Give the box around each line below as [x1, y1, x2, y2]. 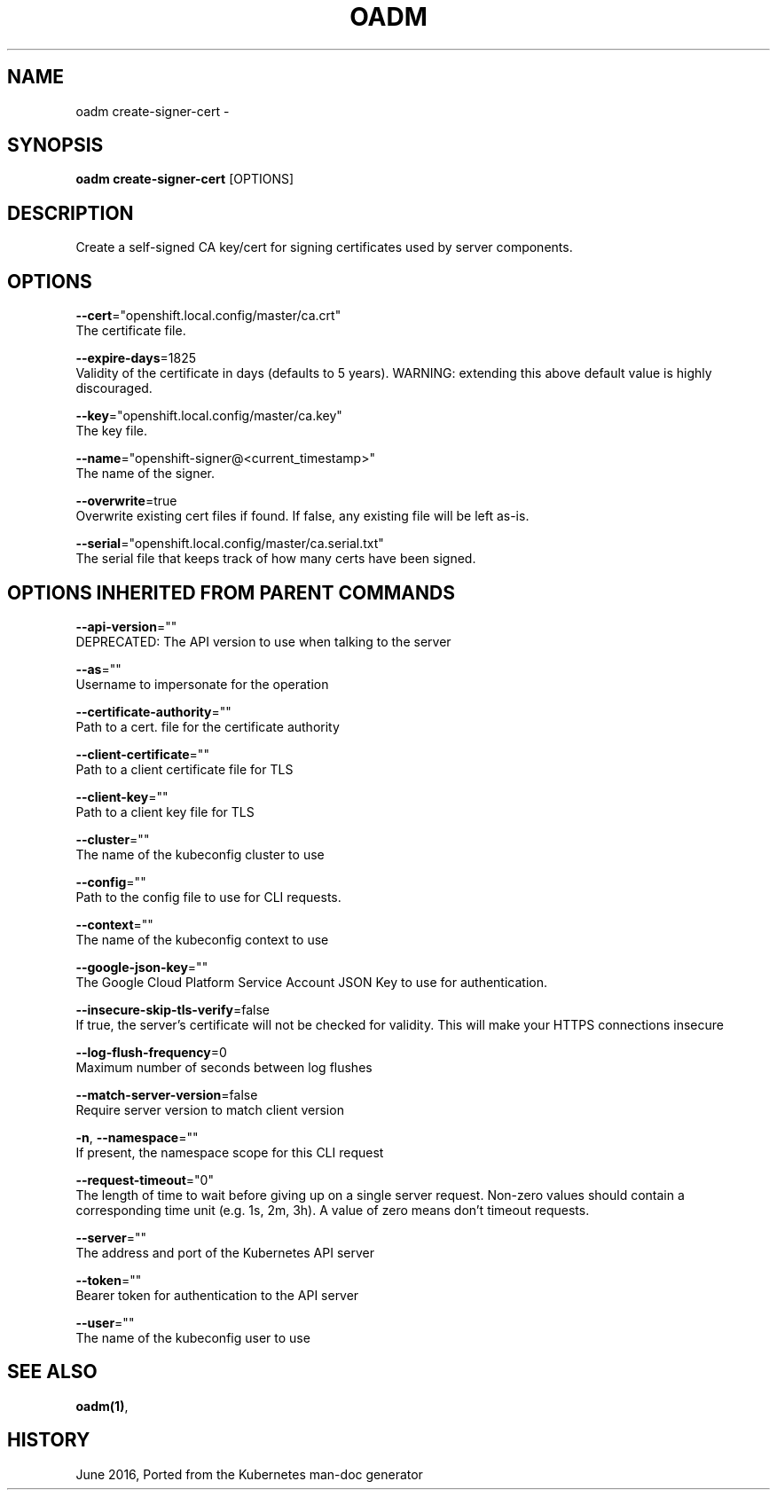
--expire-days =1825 [75, 350, 196, 366]
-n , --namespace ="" [75, 1129, 199, 1145]
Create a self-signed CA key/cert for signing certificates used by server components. [75, 239, 573, 255]
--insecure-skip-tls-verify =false [75, 1001, 270, 1017]
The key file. [75, 423, 148, 439]
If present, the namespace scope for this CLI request [75, 1144, 384, 1160]
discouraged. [75, 380, 153, 396]
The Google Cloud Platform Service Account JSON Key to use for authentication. [75, 974, 548, 990]
